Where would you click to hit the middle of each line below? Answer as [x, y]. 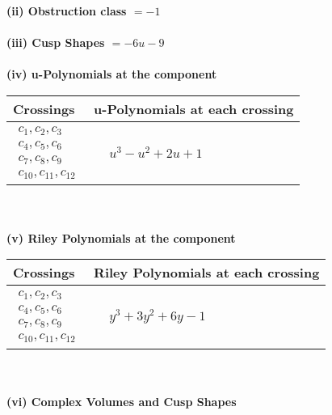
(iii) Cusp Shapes [56, 42]
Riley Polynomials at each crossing [207, 273]
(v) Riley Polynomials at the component [121, 237]
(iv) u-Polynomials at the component [112, 74]
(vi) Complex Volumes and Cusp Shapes [122, 401]
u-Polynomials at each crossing [194, 108]
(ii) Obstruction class [67, 11]
